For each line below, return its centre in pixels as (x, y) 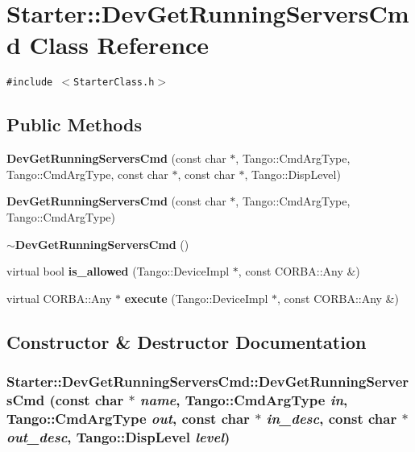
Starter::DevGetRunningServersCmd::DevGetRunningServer (208, 382)
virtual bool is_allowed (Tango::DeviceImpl (118, 271)
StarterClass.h (114, 83)
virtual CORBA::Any (59, 298)
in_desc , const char (332, 418)
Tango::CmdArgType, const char (87, 174)
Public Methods (75, 124)
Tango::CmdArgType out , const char (128, 418)
